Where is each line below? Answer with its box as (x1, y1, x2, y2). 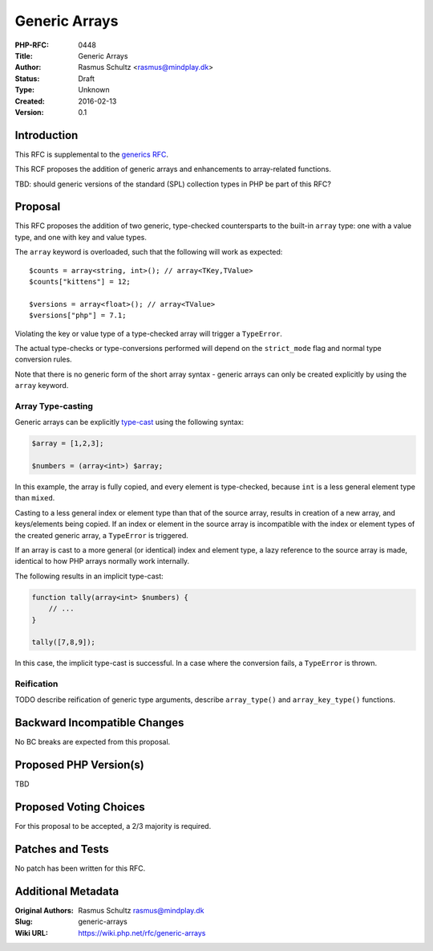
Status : (14, 73, 40, 84)
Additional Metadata (14, 884, 119, 898)
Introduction (14, 129, 79, 142)
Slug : (14, 916, 34, 927)
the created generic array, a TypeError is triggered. (14, 530, 188, 540)
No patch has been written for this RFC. (14, 863, 146, 873)
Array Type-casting (14, 400, 94, 411)
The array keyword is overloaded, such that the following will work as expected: (14, 247, 283, 257)
